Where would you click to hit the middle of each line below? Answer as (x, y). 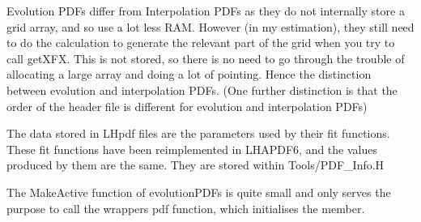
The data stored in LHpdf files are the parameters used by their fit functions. (198, 133)
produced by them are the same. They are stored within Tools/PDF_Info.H (196, 165)
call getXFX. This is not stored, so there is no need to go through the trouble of (206, 58)
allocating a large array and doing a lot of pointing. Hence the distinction (189, 74)
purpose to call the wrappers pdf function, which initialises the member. (186, 208)
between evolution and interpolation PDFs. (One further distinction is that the (202, 90)
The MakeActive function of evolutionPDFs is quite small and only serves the (199, 192)
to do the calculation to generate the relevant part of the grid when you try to (201, 43)
